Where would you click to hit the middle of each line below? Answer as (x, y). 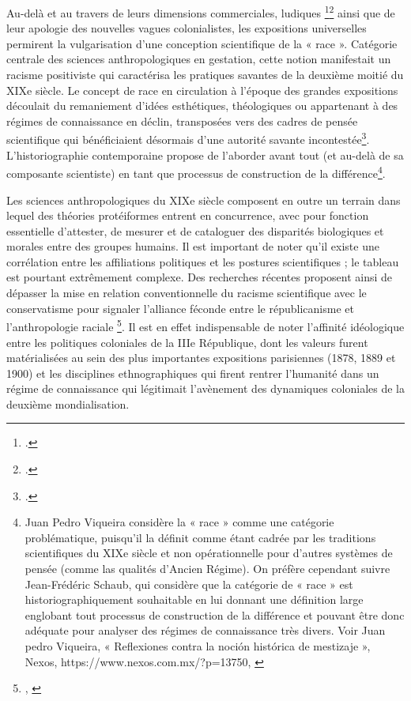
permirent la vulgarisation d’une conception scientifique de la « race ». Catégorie (202, 43)
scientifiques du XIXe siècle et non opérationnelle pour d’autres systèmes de (209, 553)
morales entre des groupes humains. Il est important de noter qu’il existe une (193, 246)
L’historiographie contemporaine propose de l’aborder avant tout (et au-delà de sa (205, 155)
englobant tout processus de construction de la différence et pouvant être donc (215, 614)
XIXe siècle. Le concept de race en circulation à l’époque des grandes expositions (202, 90)
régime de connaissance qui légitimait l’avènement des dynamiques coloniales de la (205, 388)
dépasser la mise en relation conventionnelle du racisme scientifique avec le (187, 293)
